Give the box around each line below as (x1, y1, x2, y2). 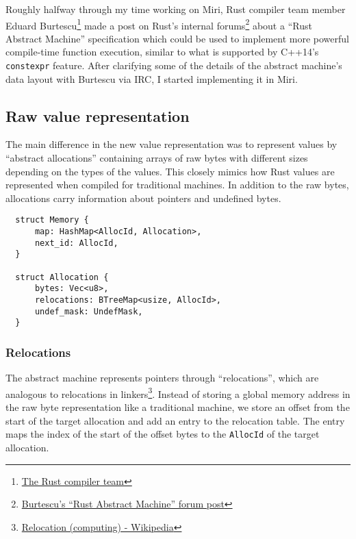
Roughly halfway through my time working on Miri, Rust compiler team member (5, 2, 346, 16)
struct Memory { (15, 215, 89, 225)
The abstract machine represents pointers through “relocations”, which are (5, 371, 319, 385)
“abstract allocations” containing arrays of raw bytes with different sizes (5, 151, 308, 165)
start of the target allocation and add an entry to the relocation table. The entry (5, 413, 345, 427)
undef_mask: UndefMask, (34, 306, 143, 316)
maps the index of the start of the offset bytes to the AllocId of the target (5, 427, 320, 441)
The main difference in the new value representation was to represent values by (5, 137, 338, 151)
